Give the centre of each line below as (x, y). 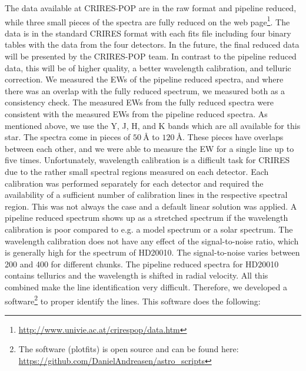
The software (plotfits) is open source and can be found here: (129, 349)
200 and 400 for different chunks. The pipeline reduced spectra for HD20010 (142, 264)
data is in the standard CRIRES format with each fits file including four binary (148, 33)
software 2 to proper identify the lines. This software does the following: (133, 300)
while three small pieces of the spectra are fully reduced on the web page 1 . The (147, 21)
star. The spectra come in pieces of (68, 137)
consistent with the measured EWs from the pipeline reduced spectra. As (136, 114)
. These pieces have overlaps (233, 137)
